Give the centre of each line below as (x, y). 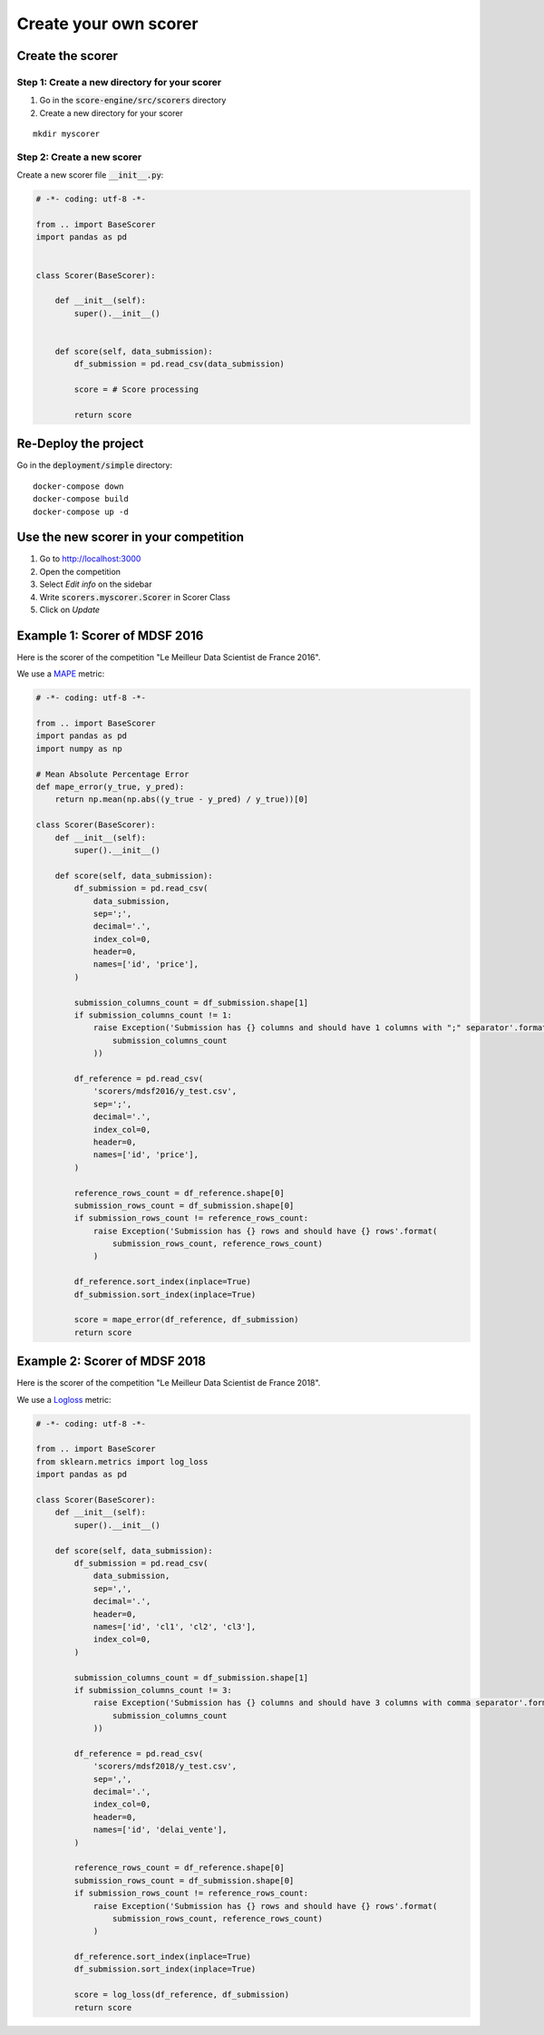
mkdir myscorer (67, 134)
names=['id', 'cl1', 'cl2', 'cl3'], (175, 1626)
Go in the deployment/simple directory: (94, 465)
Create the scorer (67, 56)
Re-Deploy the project (80, 444)
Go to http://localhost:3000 (90, 559)
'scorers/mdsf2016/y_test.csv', (165, 1091)
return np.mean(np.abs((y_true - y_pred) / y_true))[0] (182, 799)
